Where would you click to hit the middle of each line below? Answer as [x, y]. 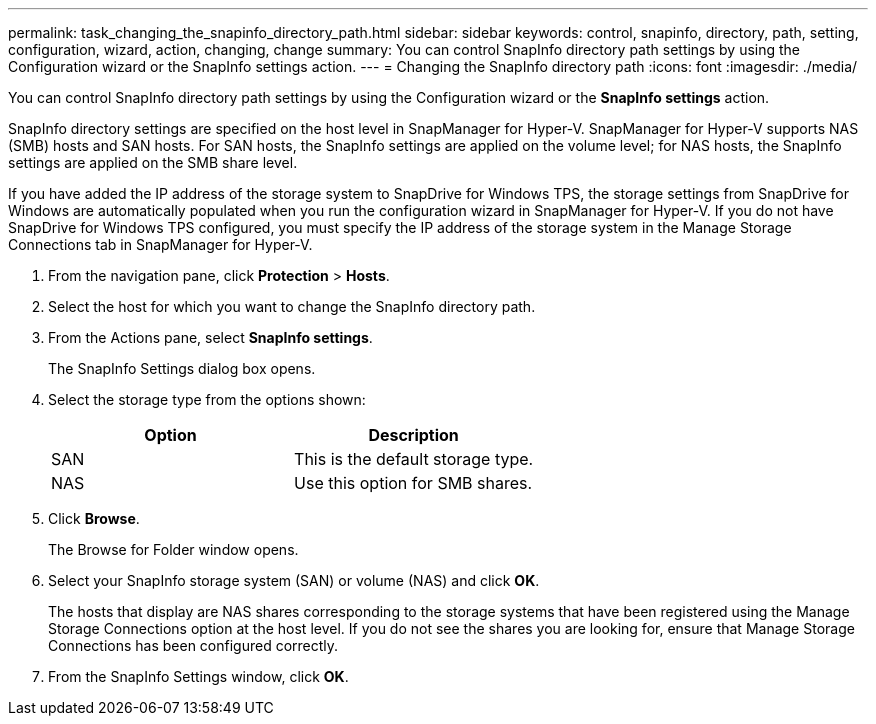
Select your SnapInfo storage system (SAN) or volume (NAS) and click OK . [294, 580]
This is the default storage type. [414, 459]
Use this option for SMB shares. [413, 483]
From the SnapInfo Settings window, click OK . [198, 676]
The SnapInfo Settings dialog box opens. [182, 368]
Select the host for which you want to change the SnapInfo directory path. [292, 306]
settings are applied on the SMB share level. [153, 162]
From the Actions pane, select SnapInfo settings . [210, 337]
